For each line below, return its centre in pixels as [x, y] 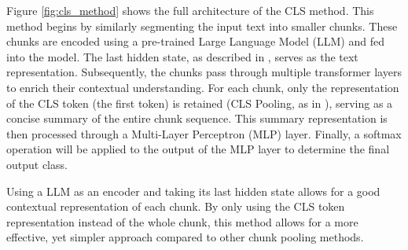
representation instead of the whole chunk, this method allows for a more [182, 221]
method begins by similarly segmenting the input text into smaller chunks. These [202, 26]
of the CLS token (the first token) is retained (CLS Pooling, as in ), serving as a [200, 103]
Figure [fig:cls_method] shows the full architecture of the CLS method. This [190, 10]
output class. [37, 164]
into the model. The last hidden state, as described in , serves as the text [182, 56]
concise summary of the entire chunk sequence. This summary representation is [197, 118]
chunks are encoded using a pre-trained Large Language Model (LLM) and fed [195, 41]
